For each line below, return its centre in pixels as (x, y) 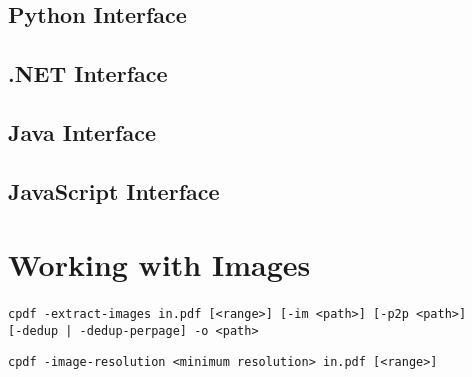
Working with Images (159, 264)
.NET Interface (88, 73)
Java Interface (82, 131)
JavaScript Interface (114, 190)
